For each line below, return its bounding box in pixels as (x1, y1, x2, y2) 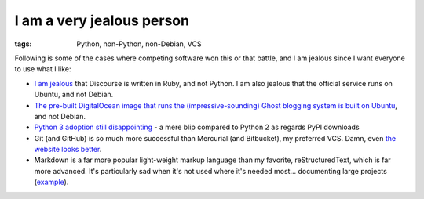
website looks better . (34, 145, 102, 154)
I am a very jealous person (14, 12, 190, 29)
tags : (14, 39, 32, 49)
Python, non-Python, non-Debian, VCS (76, 39, 202, 49)
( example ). (34, 177, 69, 187)
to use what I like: (14, 64, 71, 74)
